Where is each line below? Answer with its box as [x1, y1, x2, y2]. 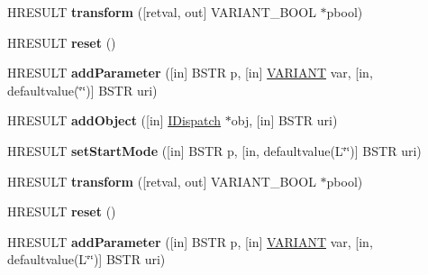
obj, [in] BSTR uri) [231, 111, 338, 130]
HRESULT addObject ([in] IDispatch [7, 111, 222, 130]
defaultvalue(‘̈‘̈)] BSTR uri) [7, 80, 158, 99]
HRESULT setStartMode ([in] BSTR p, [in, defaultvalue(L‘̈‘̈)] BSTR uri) [7, 141, 422, 160]
